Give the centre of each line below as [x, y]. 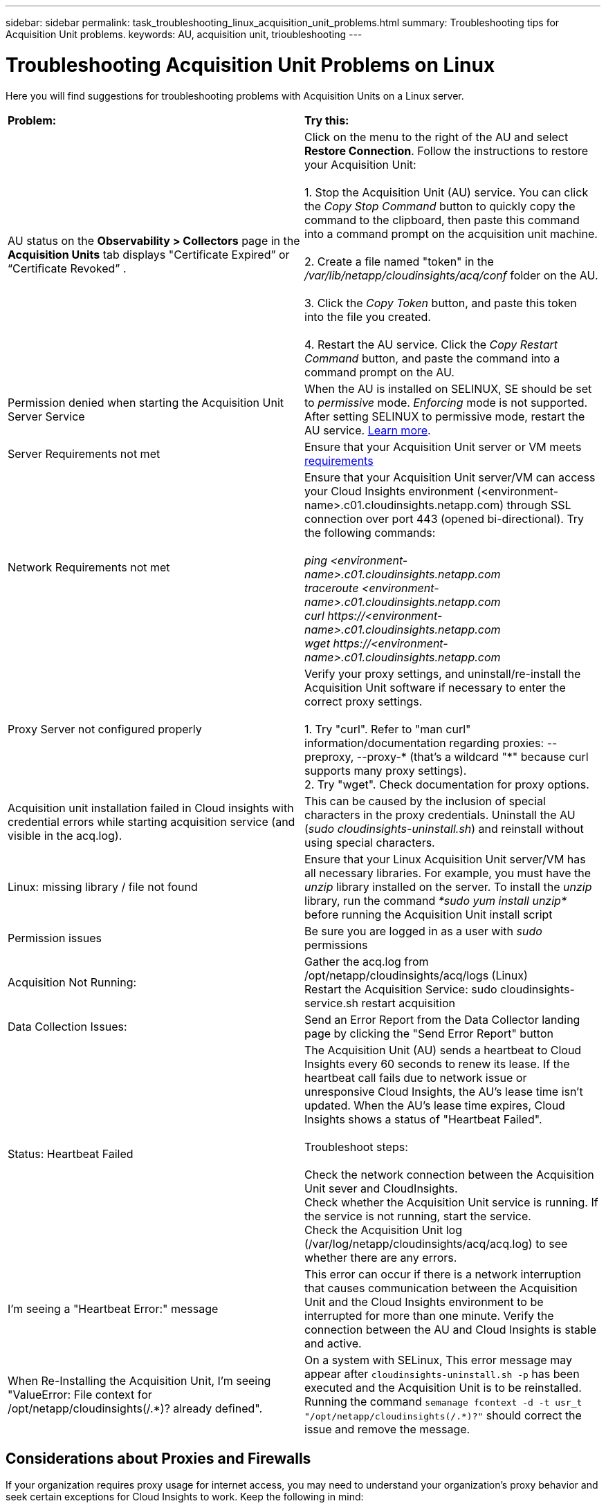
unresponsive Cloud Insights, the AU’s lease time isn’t [444, 1091]
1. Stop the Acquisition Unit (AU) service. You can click [447, 192]
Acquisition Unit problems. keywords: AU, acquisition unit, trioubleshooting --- [184, 34]
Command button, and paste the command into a [432, 358]
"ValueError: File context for [80, 1394]
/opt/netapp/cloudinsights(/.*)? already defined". [135, 1408]
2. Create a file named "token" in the [399, 261]
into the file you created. [368, 316]
